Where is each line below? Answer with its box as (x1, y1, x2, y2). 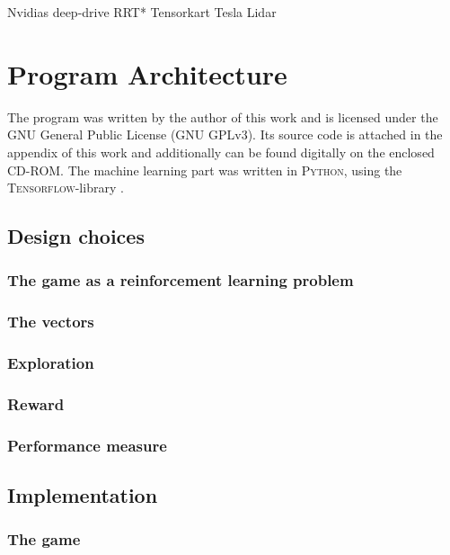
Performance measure (7, 434, 167, 456)
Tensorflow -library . (7, 178, 124, 197)
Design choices (7, 222, 145, 250)
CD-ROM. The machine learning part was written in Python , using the (7, 160, 402, 179)
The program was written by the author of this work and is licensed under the (7, 107, 438, 126)
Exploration (7, 352, 94, 374)
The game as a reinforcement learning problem (7, 269, 354, 291)
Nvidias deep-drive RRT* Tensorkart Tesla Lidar (7, 3, 277, 21)
